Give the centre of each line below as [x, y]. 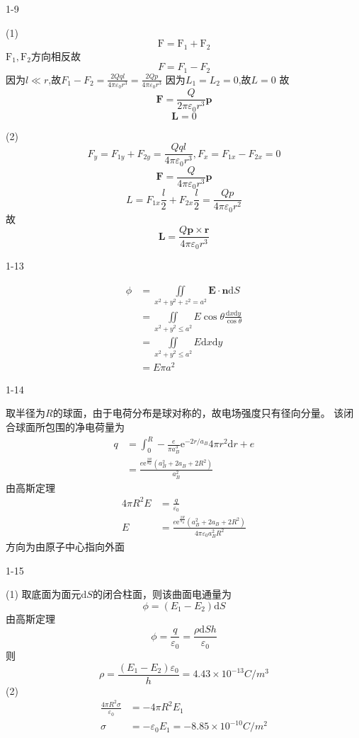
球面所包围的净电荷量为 [70, 426]
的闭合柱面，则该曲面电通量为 [162, 594]
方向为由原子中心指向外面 [65, 547]
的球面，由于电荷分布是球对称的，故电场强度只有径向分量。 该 [198, 413]
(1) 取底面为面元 [44, 594]
